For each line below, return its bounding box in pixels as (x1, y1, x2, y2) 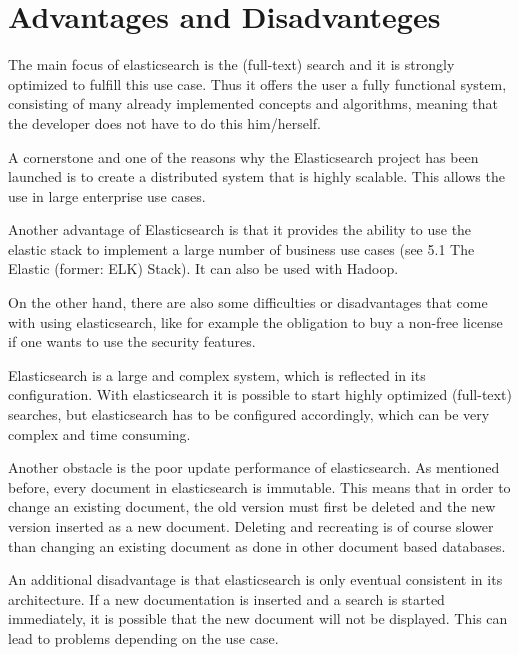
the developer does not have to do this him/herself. (8, 112, 321, 133)
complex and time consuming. (8, 423, 191, 444)
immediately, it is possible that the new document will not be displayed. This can (8, 608, 508, 629)
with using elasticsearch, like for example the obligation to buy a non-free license (8, 311, 503, 332)
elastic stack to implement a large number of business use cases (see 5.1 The (8, 238, 475, 259)
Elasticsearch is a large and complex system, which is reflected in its (8, 364, 426, 385)
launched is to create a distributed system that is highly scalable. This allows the (8, 166, 505, 187)
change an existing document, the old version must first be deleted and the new (8, 496, 496, 517)
